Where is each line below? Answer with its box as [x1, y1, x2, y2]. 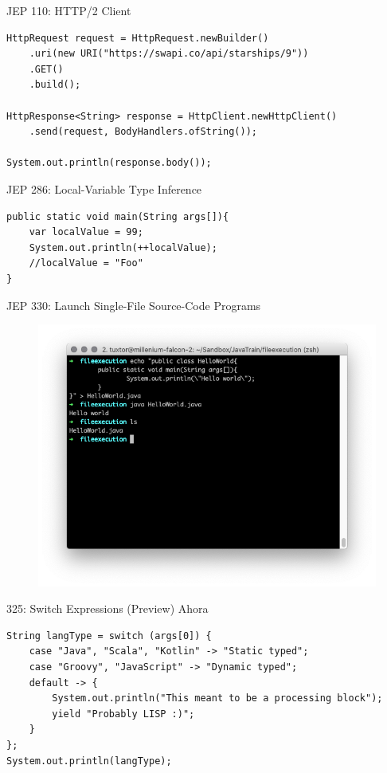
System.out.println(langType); [6, 755, 172, 767]
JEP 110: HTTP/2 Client [6, 2, 131, 18]
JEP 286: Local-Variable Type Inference [6, 180, 202, 197]
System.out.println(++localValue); [29, 241, 217, 253]
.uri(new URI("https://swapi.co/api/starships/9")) [29, 48, 309, 60]
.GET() [29, 63, 64, 75]
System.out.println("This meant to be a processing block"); [52, 693, 383, 704]
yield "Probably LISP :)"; [52, 708, 195, 720]
